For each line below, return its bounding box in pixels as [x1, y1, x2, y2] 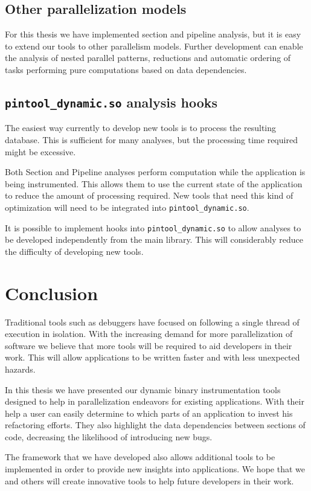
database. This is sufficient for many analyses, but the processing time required [5, 133, 298, 146]
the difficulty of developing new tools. [5, 245, 144, 257]
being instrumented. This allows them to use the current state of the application [5, 177, 303, 190]
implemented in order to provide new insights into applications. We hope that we [5, 463, 305, 475]
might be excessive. [5, 145, 76, 158]
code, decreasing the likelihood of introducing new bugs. [5, 430, 213, 443]
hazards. [5, 362, 36, 375]
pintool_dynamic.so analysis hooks [5, 92, 218, 111]
